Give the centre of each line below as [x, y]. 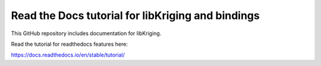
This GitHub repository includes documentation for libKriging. [86, 33]
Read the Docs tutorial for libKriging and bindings [135, 15]
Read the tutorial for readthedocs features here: [69, 44]
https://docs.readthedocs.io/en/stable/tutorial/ [68, 55]
